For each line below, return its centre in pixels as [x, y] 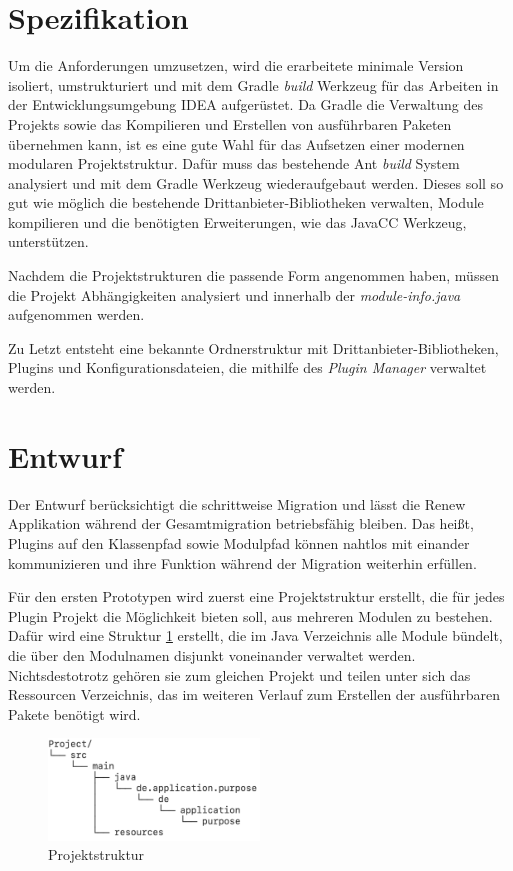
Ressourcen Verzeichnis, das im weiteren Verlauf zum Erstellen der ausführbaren [254, 694]
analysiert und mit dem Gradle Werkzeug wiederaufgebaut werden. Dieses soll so [256, 182]
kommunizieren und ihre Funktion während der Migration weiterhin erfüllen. [242, 562]
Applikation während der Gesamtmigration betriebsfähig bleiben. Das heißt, [241, 523]
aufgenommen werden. [76, 314]
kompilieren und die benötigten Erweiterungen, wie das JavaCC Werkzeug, [237, 221]
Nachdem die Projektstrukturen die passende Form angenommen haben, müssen [253, 275]
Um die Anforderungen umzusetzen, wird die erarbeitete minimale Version [236, 65]
